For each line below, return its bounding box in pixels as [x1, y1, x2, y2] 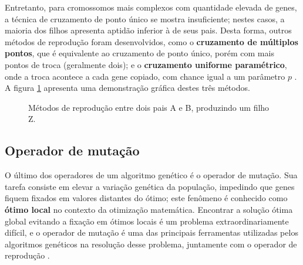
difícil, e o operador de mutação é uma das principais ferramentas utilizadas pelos [5, 226, 298, 239]
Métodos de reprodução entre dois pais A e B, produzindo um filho [28, 101, 270, 113]
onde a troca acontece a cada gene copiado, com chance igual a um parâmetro [5, 70, 285, 82]
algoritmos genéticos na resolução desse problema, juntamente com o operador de [5, 237, 297, 250]
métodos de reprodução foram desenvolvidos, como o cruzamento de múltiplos [5, 35, 298, 47]
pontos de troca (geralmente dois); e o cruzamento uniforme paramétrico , [5, 58, 287, 70]
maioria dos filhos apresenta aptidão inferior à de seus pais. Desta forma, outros [5, 24, 292, 36]
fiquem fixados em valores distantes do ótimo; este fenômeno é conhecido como [5, 192, 288, 204]
